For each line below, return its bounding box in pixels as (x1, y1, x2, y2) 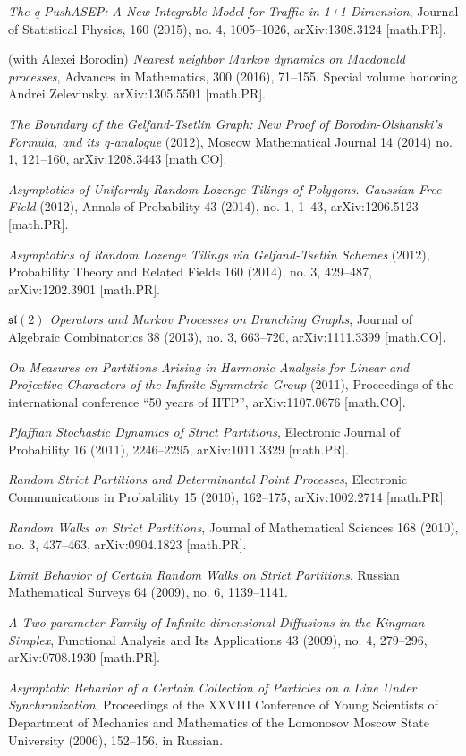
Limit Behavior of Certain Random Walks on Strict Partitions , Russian (8, 565, 400, 583)
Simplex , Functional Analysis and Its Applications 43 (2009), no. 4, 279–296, (8, 630, 428, 649)
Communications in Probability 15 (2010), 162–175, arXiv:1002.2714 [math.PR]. (8, 488, 447, 506)
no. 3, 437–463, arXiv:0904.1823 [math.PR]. (8, 535, 247, 554)
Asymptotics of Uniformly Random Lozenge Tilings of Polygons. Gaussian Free (8, 179, 442, 198)
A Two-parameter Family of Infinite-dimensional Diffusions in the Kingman (8, 613, 425, 632)
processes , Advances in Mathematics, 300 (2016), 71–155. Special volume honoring (8, 66, 458, 85)
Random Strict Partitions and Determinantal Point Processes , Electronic (8, 470, 408, 488)
